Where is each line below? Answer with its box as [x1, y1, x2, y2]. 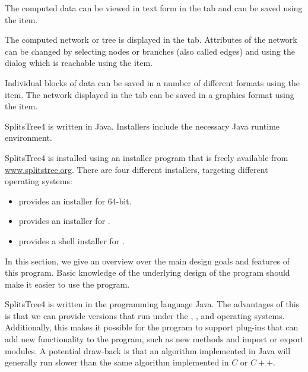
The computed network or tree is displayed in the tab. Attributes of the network [5, 33, 297, 46]
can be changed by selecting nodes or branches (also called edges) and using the [5, 45, 295, 57]
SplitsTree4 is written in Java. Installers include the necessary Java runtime [5, 119, 280, 132]
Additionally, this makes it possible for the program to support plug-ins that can [5, 321, 299, 333]
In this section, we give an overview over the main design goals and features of [5, 254, 290, 267]
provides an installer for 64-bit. [18, 194, 132, 207]
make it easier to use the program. [5, 278, 130, 290]
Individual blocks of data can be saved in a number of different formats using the [5, 76, 300, 89]
